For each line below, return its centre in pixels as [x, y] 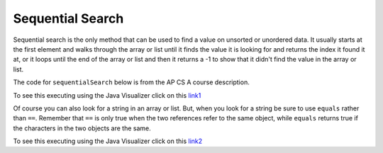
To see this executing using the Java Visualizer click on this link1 [107, 95]
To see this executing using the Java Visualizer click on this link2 [108, 141]
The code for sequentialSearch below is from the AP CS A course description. [131, 82]
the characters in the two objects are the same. [82, 128]
